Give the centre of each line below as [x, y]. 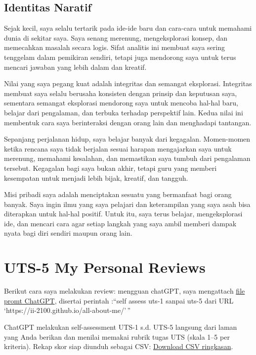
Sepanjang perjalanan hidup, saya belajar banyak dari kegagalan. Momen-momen [127, 139]
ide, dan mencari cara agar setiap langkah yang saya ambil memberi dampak [120, 223]
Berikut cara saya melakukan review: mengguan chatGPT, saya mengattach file [125, 291]
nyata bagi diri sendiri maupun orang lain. [68, 233]
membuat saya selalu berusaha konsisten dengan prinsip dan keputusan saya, [121, 93]
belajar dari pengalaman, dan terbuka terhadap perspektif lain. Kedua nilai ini [124, 112]
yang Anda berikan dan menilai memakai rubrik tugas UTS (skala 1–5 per [117, 336]
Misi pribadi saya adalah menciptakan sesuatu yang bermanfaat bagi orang [118, 194]
